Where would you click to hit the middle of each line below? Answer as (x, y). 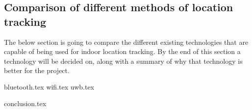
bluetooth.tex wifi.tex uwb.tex (49, 86)
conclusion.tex (25, 103)
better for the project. (37, 70)
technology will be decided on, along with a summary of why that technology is (123, 61)
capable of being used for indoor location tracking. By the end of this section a (122, 51)
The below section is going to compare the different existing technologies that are (126, 42)
